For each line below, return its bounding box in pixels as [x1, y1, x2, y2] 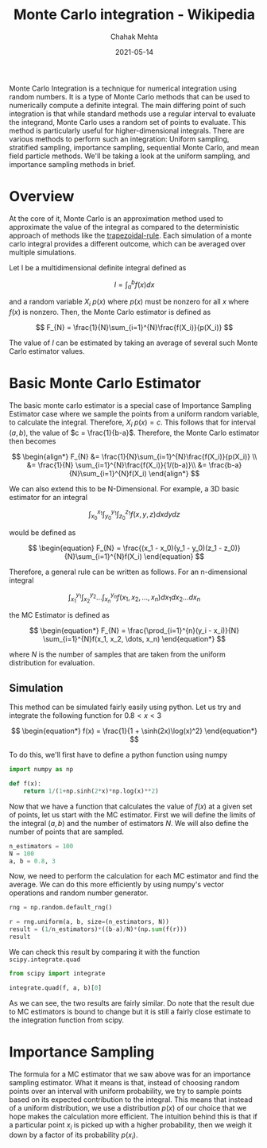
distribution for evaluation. [9, 658, 95, 668]
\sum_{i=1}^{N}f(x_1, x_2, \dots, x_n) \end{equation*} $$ [43, 634, 226, 644]
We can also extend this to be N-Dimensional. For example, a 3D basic [9, 483, 240, 494]
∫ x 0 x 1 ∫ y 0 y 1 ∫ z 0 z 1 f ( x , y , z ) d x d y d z [87, 507, 181, 522]
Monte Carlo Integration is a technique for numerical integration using [9, 83, 238, 93]
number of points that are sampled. [9, 827, 125, 836]
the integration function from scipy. [9, 1015, 124, 1025]
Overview [9, 188, 75, 206]
